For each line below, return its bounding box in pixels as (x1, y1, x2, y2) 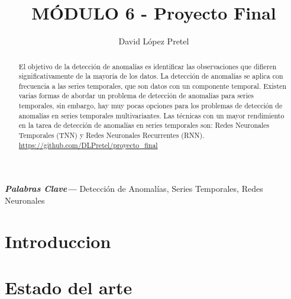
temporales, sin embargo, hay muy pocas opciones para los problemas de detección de (18, 101, 283, 111)
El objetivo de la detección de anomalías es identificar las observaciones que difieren (18, 61, 277, 71)
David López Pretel (118, 35, 189, 47)
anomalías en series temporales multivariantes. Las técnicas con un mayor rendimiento (18, 110, 284, 120)
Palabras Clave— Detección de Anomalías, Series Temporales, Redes (5, 182, 263, 195)
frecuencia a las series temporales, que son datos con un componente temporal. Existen (18, 81, 287, 91)
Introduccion (5, 229, 111, 253)
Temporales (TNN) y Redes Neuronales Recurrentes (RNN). (18, 130, 205, 140)
